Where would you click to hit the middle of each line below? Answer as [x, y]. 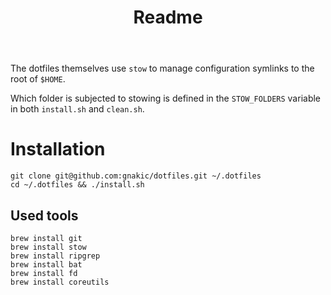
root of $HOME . [38, 79]
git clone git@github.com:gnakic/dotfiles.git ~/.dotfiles [136, 176]
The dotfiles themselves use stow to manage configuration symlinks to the [162, 68]
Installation [58, 149]
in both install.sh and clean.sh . [77, 109]
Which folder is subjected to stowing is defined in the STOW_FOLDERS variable [166, 98]
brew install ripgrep [55, 256]
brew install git [46, 238]
